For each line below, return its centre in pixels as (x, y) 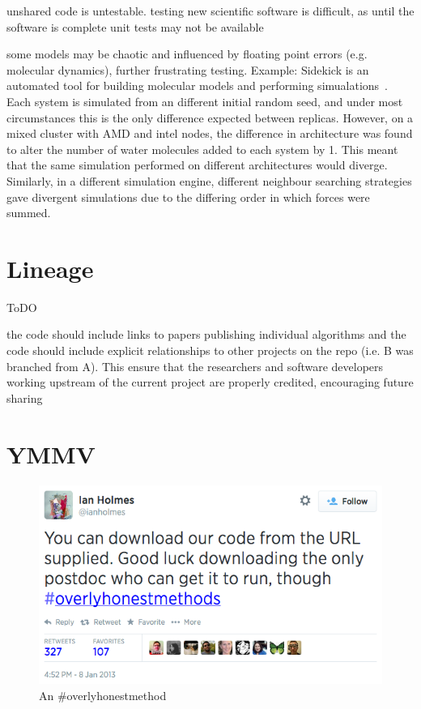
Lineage (50, 268)
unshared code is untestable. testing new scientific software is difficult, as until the (210, 11)
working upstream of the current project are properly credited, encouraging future (210, 382)
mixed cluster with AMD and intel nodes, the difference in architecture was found (210, 133)
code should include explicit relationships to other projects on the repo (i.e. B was (210, 350)
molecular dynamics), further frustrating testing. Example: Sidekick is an (188, 69)
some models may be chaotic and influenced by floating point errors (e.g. (187, 54)
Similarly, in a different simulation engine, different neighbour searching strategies (209, 180)
